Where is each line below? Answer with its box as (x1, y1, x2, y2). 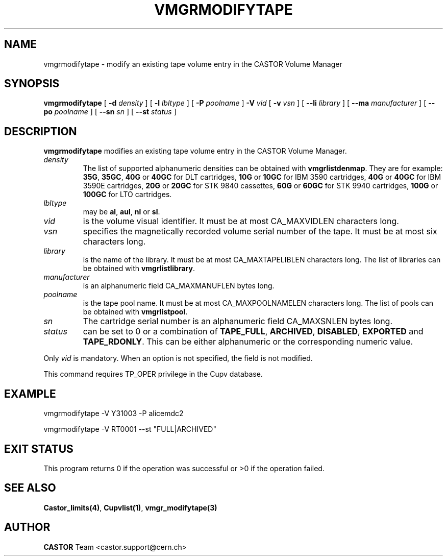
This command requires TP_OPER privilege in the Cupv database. (43, 370, 263, 379)
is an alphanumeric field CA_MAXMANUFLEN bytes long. (83, 281, 275, 290)
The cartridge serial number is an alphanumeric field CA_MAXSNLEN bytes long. (83, 316, 392, 327)
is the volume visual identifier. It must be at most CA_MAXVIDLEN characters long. (83, 216, 399, 227)
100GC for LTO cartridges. (83, 190, 172, 199)
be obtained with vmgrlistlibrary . (83, 264, 195, 273)
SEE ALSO (4, 481, 56, 495)
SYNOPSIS (4, 77, 60, 90)
